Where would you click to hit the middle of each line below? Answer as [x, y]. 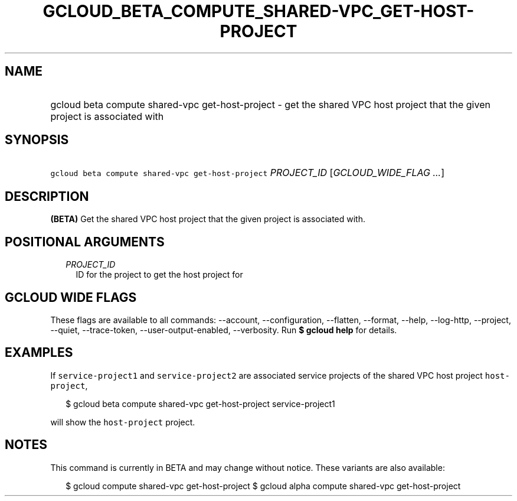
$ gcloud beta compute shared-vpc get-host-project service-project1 [200, 404]
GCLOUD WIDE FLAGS [71, 297]
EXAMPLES [39, 353]
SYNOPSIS [37, 140]
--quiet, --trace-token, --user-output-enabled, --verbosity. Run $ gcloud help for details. [224, 330]
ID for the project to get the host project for [159, 275]
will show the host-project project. [123, 422]
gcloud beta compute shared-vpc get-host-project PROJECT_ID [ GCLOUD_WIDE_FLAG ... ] [248, 173]
